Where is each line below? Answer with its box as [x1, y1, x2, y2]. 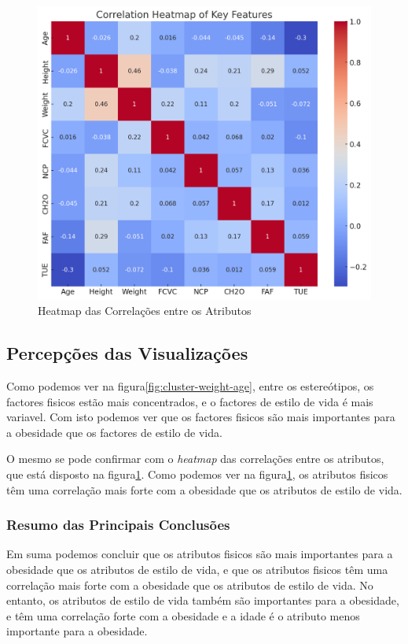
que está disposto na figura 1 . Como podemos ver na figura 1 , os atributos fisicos [6, 466, 388, 483]
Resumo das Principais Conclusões [6, 515, 230, 535]
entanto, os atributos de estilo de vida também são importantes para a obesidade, [6, 592, 399, 609]
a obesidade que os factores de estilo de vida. [6, 424, 222, 440]
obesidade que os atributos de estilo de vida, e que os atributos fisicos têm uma [6, 561, 388, 578]
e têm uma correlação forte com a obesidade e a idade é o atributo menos [6, 607, 360, 624]
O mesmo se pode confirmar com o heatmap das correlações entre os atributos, [6, 450, 384, 467]
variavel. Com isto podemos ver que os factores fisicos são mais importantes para [6, 409, 395, 425]
